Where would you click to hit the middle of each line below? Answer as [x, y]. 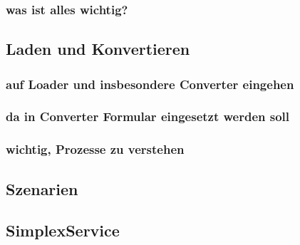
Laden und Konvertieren [98, 49]
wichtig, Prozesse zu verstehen [95, 149]
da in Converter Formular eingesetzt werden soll [148, 116]
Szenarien [42, 188]
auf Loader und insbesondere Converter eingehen [150, 84]
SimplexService [63, 230]
